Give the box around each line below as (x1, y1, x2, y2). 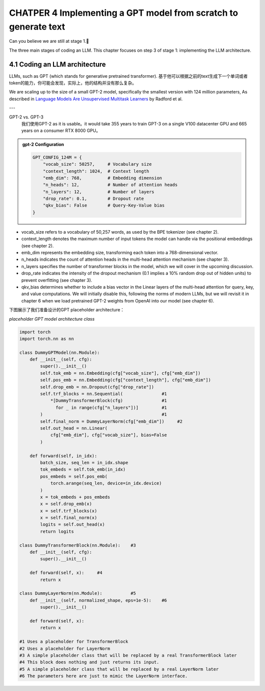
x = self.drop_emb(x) (40, 501, 92, 507)
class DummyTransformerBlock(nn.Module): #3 (19, 542, 136, 548)
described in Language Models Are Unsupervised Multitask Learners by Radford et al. (9, 96, 183, 102)
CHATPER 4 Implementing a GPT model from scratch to (9, 7, 238, 18)
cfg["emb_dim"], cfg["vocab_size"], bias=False (50, 432, 167, 438)
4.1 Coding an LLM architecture (9, 60, 106, 68)
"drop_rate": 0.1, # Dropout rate (43, 196, 144, 202)
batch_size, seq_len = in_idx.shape (40, 460, 129, 465)
